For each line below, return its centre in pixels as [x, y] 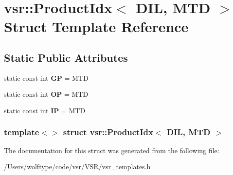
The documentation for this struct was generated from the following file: [112, 150]
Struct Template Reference [96, 26]
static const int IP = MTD [45, 110]
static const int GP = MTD [46, 78]
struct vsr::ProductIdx [108, 132]
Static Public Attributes [66, 57]
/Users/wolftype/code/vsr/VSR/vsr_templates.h [77, 166]
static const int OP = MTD [46, 94]
